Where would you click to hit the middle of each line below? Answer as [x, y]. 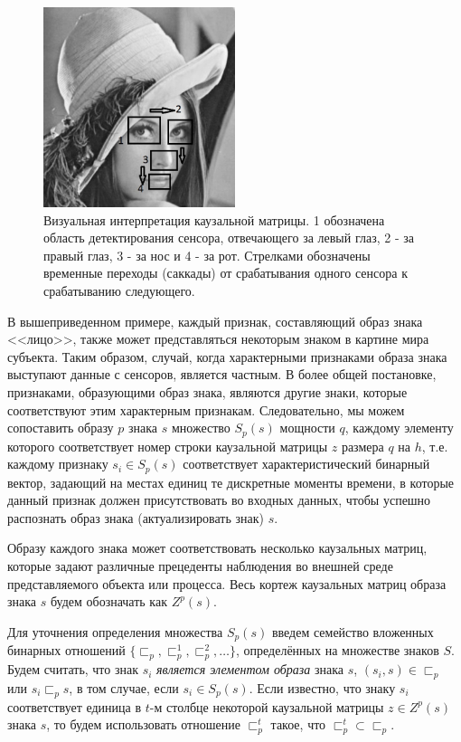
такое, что [298, 724]
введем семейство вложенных [353, 631]
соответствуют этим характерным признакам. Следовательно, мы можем [206, 409]
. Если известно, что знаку [322, 687]
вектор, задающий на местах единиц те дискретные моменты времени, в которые [231, 482]
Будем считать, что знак [73, 669]
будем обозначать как [108, 601]
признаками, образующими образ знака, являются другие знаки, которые [207, 391]
